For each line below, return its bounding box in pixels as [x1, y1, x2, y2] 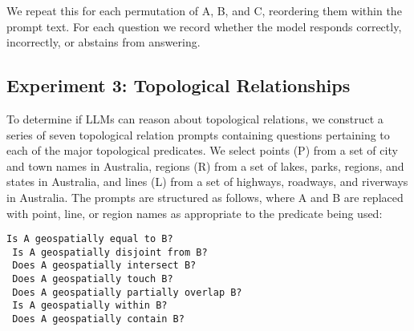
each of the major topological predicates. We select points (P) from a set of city [6, 142, 398, 159]
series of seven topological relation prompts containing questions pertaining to [6, 126, 390, 143]
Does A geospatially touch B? [12, 273, 173, 285]
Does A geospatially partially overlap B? [12, 286, 242, 298]
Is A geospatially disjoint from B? [12, 246, 208, 258]
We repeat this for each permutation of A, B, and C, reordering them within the [6, 2, 402, 18]
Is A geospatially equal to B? [6, 233, 173, 245]
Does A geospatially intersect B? [12, 260, 197, 272]
